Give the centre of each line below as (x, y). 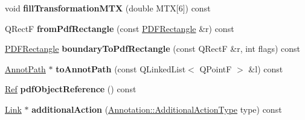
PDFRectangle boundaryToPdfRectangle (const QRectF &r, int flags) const (152, 49)
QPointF (216, 68)
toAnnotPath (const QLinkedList (121, 68)
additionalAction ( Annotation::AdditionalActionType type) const (157, 109)
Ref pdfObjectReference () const (71, 89)
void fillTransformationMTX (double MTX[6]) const (108, 8)
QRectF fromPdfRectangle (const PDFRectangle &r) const (120, 28)
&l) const (266, 68)
